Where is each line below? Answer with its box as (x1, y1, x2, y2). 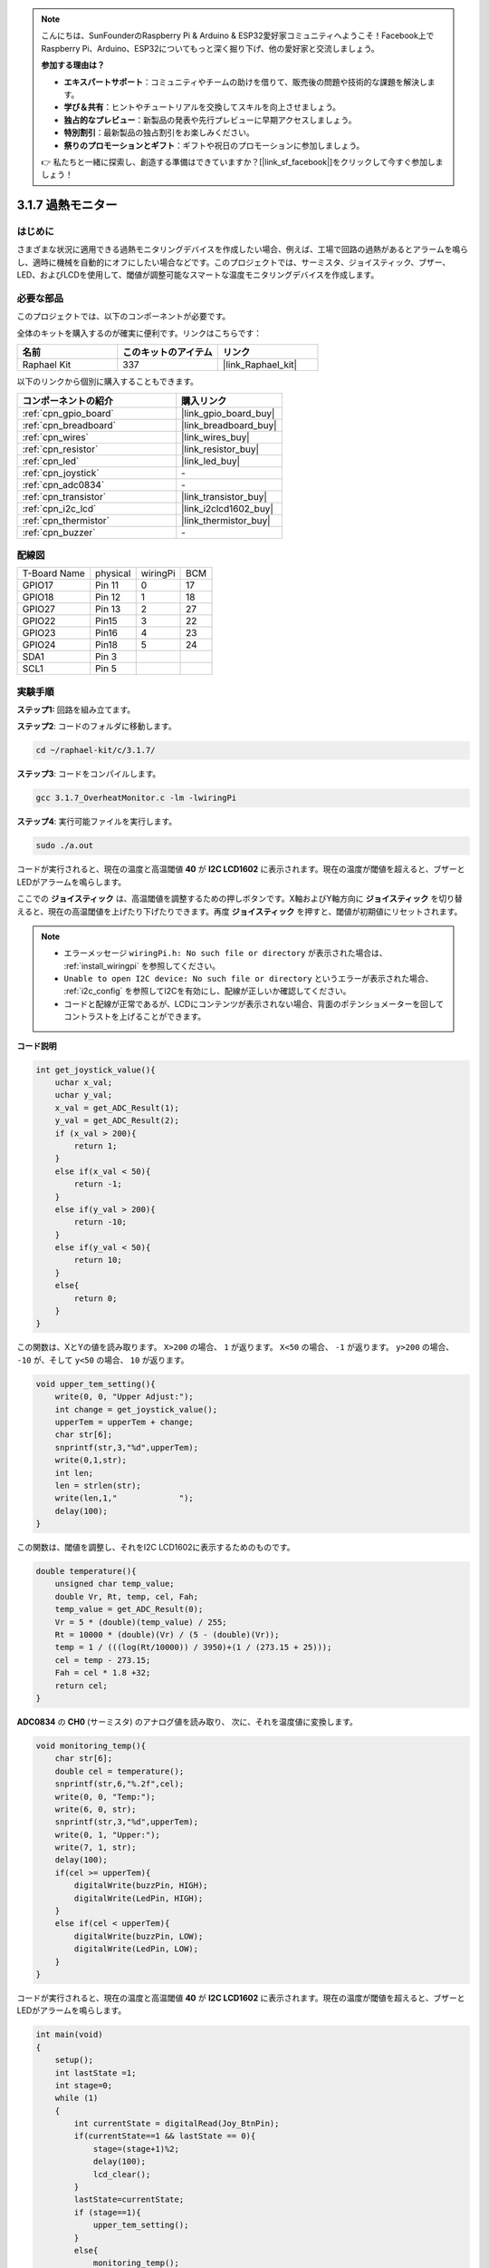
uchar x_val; (54, 1078, 113, 1088)
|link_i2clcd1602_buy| (181, 502, 273, 514)
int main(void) (35, 2029, 103, 2040)
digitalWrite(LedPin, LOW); (73, 1944, 199, 1954)
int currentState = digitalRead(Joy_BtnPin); (73, 2118, 280, 2129)
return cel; (54, 1680, 109, 1691)
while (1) (54, 2093, 99, 2104)
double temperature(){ (35, 1566, 137, 1577)
